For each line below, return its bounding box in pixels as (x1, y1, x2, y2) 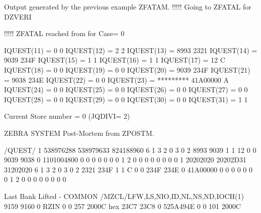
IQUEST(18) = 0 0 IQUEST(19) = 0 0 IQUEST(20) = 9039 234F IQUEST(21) (4, 64, 250, 75)
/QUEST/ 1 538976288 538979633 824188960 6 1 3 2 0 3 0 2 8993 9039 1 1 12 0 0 (4, 144, 256, 155)
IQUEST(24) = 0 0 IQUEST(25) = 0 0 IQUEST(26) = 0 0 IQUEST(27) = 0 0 (4, 84, 248, 95)
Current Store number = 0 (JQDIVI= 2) (4, 111, 130, 121)
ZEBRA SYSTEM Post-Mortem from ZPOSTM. (4, 127, 154, 138)
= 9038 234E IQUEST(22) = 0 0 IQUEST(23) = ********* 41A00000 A (4, 74, 229, 85)
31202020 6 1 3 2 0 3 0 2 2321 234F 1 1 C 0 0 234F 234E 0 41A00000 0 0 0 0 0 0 (4, 164, 252, 174)
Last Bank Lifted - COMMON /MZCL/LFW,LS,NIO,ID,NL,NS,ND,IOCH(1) (4, 190, 244, 201)
